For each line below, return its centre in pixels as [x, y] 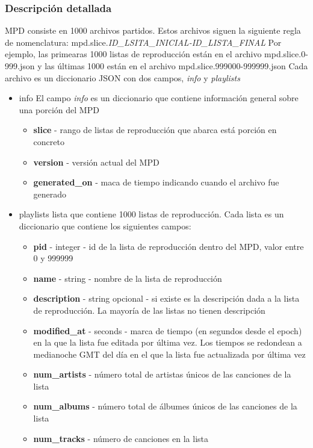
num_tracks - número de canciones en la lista [121, 438]
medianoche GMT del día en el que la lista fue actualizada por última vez [169, 354]
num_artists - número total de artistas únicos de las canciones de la [162, 374]
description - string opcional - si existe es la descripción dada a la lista [166, 298]
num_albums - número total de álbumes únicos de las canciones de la [165, 406]
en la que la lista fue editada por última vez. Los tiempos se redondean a [168, 342]
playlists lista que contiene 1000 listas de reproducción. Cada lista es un [151, 214]
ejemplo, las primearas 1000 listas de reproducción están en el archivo [133, 54]
